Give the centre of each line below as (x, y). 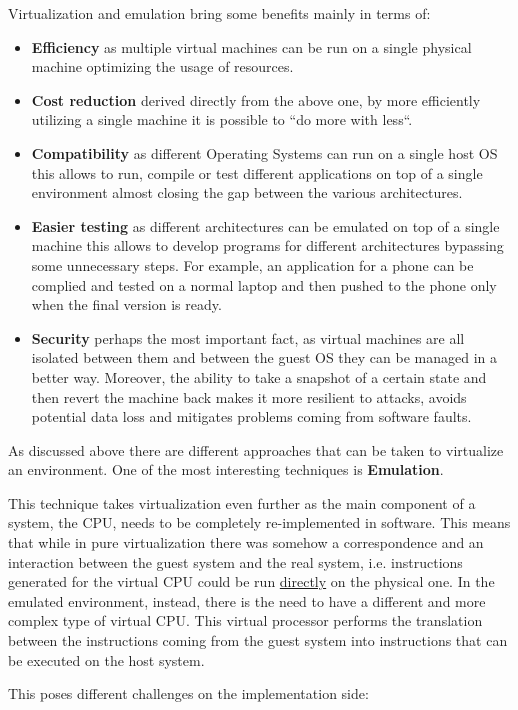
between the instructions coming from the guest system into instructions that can (258, 640)
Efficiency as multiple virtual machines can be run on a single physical (251, 46)
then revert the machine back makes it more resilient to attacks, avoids (249, 396)
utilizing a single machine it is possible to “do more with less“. (222, 119)
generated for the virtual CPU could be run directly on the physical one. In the (251, 581)
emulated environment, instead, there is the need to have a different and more (247, 600)
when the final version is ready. (126, 304)
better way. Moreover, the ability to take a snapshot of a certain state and (259, 376)
